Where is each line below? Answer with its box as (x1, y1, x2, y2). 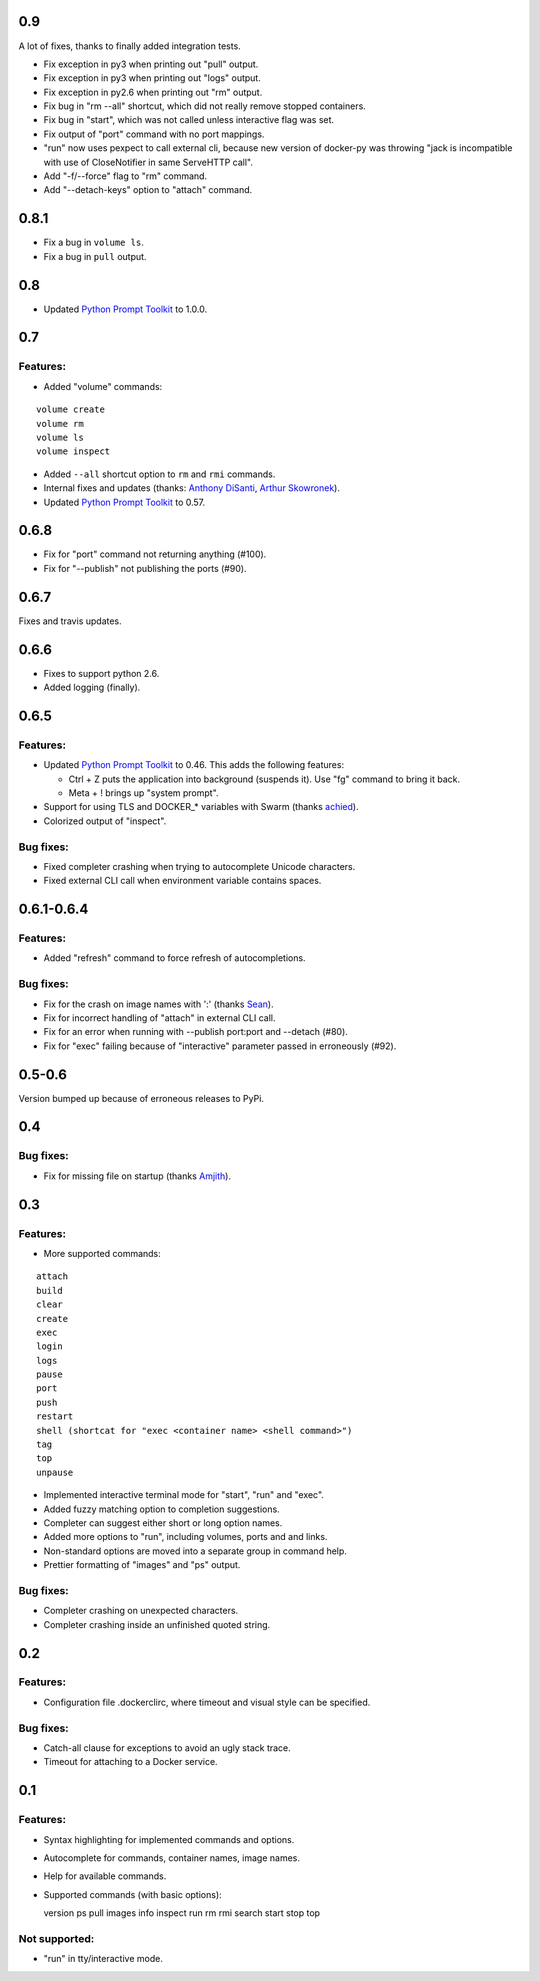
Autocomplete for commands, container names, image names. (43, 1851, 300, 1864)
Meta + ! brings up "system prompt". (68, 786, 219, 799)
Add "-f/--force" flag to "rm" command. (43, 170, 208, 182)
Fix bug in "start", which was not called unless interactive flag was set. (43, 114, 335, 126)
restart (36, 1411, 74, 1422)
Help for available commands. (43, 1870, 167, 1882)
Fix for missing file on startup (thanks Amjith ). (43, 1170, 232, 1182)
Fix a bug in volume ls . (43, 236, 144, 249)
